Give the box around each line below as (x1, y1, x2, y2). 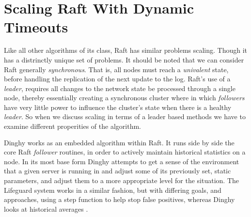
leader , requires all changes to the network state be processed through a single (4, 83, 235, 93)
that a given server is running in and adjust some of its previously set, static (4, 166, 231, 176)
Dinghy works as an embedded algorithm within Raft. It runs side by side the (4, 137, 235, 147)
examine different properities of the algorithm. (4, 121, 141, 131)
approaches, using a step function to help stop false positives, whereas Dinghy (4, 194, 235, 204)
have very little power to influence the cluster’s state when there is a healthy (4, 102, 232, 112)
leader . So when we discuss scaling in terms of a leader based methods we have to (4, 111, 246, 122)
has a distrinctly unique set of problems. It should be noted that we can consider (4, 54, 244, 64)
